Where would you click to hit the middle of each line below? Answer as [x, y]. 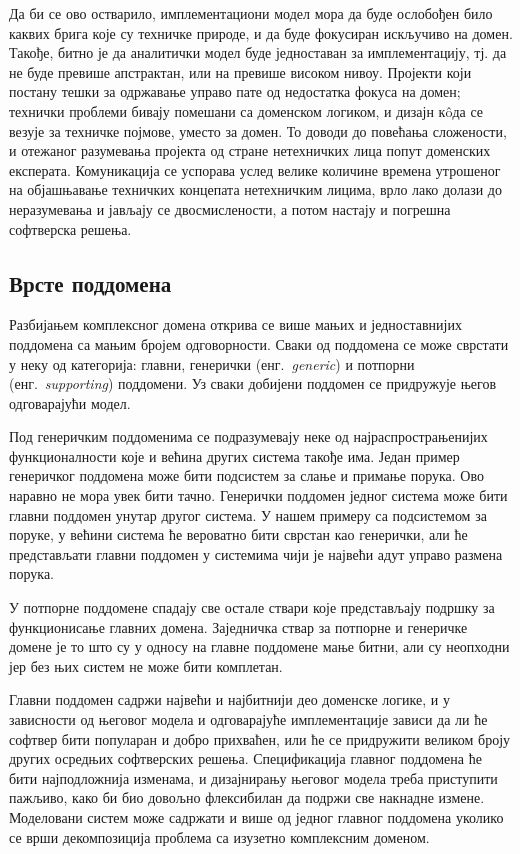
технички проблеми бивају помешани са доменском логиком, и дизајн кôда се [246, 110]
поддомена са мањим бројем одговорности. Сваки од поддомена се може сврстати [259, 343]
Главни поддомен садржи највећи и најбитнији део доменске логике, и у [229, 699]
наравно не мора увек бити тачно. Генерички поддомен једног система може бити [258, 495]
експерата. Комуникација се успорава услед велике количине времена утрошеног [255, 169]
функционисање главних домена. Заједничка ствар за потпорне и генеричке [238, 626]
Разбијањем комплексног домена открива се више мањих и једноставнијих [235, 324]
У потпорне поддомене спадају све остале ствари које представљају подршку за [252, 607]
